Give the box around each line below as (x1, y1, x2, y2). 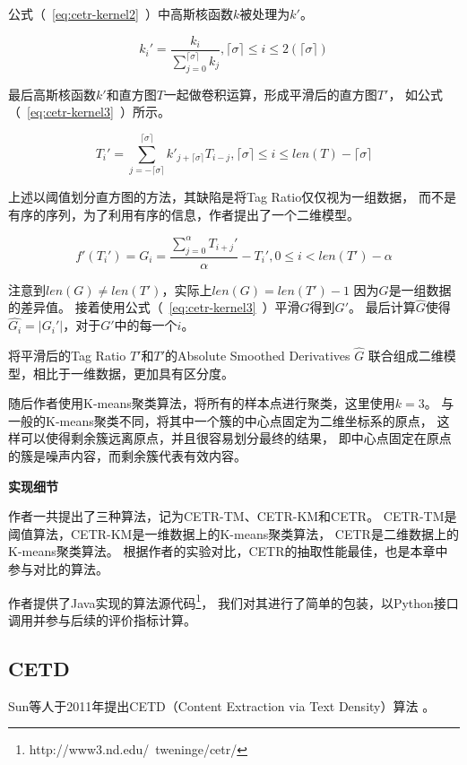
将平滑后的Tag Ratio (8, 346, 126, 365)
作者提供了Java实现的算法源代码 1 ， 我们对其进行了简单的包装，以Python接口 (8, 590, 459, 612)
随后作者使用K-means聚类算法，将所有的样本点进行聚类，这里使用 (8, 394, 395, 413)
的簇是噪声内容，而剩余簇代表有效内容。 (8, 447, 246, 465)
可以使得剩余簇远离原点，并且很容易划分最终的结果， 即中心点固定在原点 (20, 429, 452, 448)
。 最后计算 (348, 298, 416, 317)
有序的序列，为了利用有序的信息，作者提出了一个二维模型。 (8, 204, 359, 223)
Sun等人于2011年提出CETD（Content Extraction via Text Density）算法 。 (8, 696, 436, 715)
